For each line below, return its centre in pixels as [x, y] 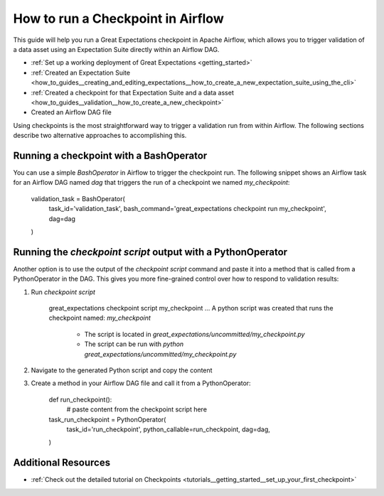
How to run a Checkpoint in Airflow [118, 18]
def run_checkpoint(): [80, 399]
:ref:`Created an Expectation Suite [81, 72]
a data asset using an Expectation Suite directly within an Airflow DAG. [116, 49]
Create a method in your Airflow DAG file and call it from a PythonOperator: [141, 383]
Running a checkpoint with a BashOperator [110, 155]
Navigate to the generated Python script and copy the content [122, 370]
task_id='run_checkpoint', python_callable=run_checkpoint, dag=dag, [168, 429]
